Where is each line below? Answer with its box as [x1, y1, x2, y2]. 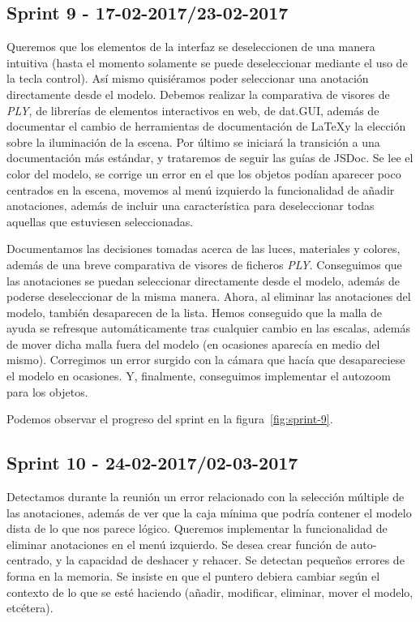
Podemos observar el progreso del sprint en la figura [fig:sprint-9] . [6, 410, 333, 427]
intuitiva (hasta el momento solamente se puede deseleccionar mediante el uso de [6, 54, 408, 71]
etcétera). [6, 599, 54, 616]
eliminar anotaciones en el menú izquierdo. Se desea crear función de [6, 535, 347, 552]
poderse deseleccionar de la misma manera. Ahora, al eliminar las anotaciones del [6, 288, 411, 305]
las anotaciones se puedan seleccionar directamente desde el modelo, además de [6, 272, 401, 289]
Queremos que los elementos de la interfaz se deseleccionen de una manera [6, 38, 375, 55]
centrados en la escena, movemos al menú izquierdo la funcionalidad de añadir [6, 181, 395, 198]
